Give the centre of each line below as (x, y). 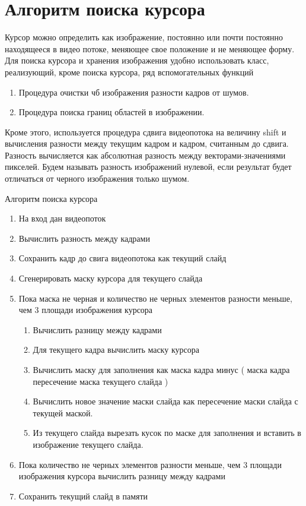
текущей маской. (63, 412)
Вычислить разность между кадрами (84, 238)
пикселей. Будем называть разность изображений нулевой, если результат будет (148, 167)
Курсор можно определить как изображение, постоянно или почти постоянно (144, 37)
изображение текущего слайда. (88, 444)
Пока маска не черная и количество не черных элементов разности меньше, (155, 298)
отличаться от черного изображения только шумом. (97, 178)
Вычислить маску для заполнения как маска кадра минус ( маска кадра (161, 369)
